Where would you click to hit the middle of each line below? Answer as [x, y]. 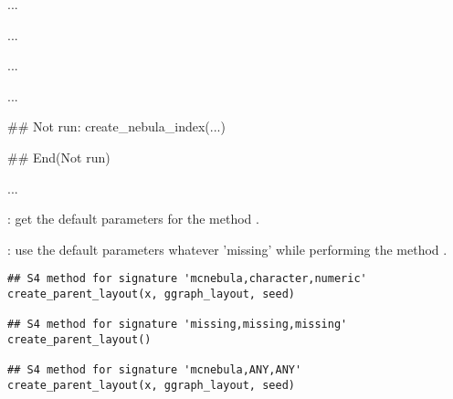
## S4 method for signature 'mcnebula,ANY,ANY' [155, 370]
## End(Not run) [59, 157]
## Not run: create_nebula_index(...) [116, 126]
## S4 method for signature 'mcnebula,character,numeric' [187, 279]
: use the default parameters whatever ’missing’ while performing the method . [227, 249]
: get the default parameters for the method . [133, 219]
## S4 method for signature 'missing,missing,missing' [178, 325]
